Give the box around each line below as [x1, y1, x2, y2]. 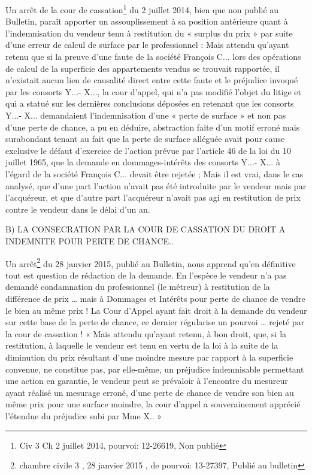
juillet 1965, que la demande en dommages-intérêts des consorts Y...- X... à [5, 156, 280, 168]
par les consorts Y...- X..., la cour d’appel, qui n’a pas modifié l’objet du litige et [5, 85, 301, 98]
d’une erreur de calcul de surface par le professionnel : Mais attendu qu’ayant [5, 38, 289, 51]
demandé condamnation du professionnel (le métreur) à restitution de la [5, 280, 270, 293]
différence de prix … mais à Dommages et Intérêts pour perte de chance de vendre [5, 292, 305, 304]
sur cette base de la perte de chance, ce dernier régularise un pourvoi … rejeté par [5, 316, 305, 328]
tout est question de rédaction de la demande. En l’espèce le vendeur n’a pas [5, 268, 287, 281]
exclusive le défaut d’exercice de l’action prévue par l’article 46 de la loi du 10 [5, 144, 291, 156]
